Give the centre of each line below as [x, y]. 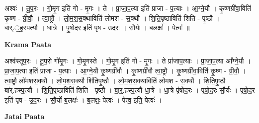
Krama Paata [28, 44]
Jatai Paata [25, 116]
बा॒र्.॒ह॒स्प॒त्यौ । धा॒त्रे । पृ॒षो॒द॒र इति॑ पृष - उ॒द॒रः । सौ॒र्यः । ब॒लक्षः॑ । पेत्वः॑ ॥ [97, 28]
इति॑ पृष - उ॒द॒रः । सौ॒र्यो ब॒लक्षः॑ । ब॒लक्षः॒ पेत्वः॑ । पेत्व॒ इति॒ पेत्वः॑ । [83, 99]
